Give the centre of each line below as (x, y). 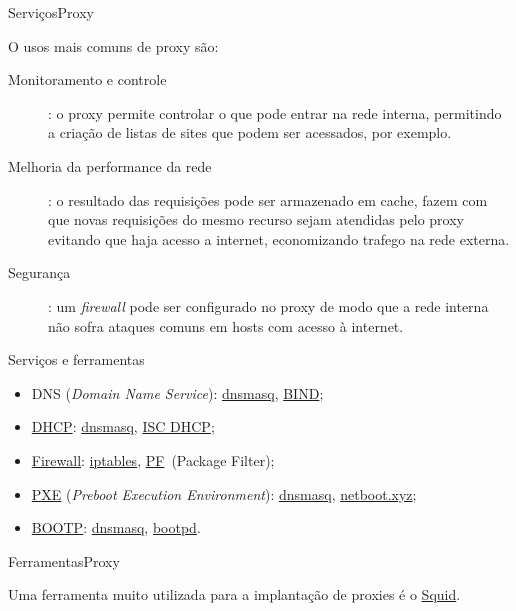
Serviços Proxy (51, 12)
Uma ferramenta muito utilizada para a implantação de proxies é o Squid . (234, 594)
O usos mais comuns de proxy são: (113, 45)
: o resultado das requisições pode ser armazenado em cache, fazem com (268, 199)
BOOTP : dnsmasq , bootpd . (116, 527)
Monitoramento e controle (87, 79)
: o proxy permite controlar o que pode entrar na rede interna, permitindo (275, 112)
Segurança (39, 272)
